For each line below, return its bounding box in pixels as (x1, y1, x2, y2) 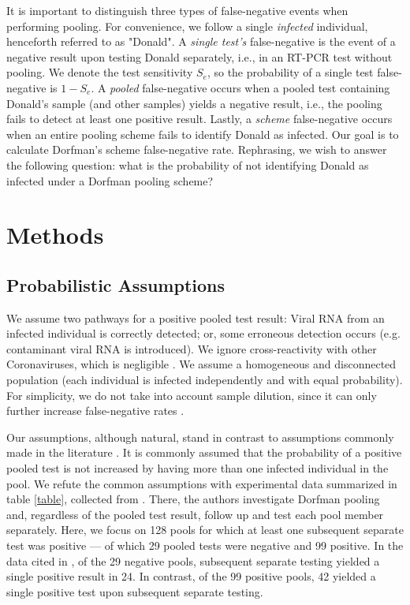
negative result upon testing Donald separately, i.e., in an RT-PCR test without (6, 48, 393, 65)
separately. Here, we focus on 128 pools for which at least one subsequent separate (6, 521, 404, 538)
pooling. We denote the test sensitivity (6, 64, 193, 80)
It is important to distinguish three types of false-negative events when (6, 2, 348, 18)
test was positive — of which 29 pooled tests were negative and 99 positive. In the (6, 537, 404, 554)
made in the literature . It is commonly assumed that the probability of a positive (6, 444, 402, 461)
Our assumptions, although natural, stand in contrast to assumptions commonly (6, 428, 394, 445)
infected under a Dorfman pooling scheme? (6, 172, 214, 189)
